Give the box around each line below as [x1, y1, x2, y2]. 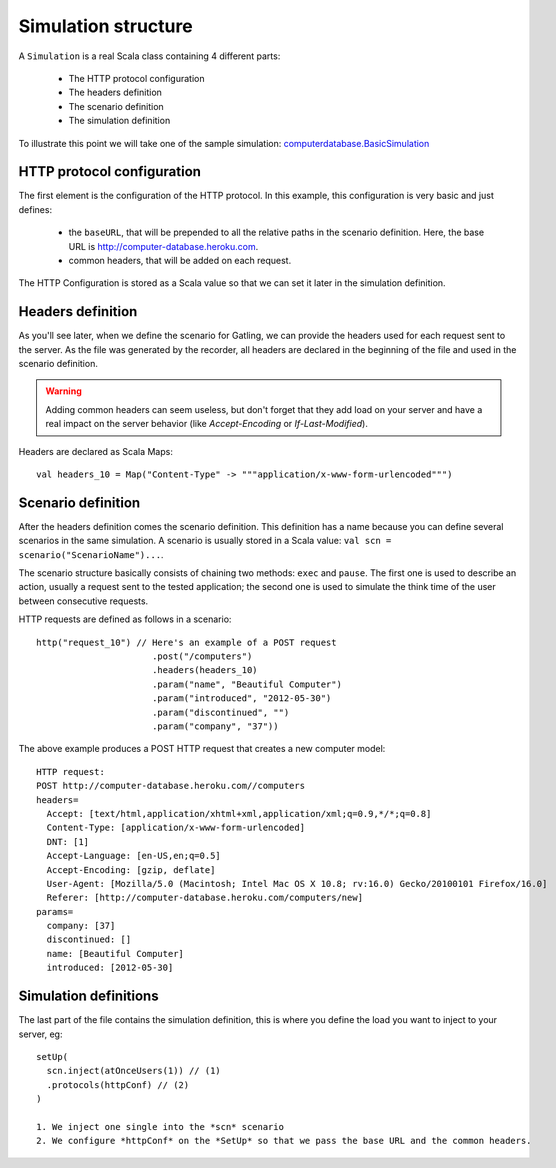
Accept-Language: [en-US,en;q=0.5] [46, 850, 222, 862]
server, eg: [18, 1028, 63, 1040]
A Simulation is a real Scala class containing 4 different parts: [18, 50, 281, 62]
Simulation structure [18, 15, 194, 37]
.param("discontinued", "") [151, 706, 290, 718]
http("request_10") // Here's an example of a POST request [36, 636, 337, 648]
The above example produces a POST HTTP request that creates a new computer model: [18, 743, 386, 755]
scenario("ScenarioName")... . [18, 548, 164, 560]
